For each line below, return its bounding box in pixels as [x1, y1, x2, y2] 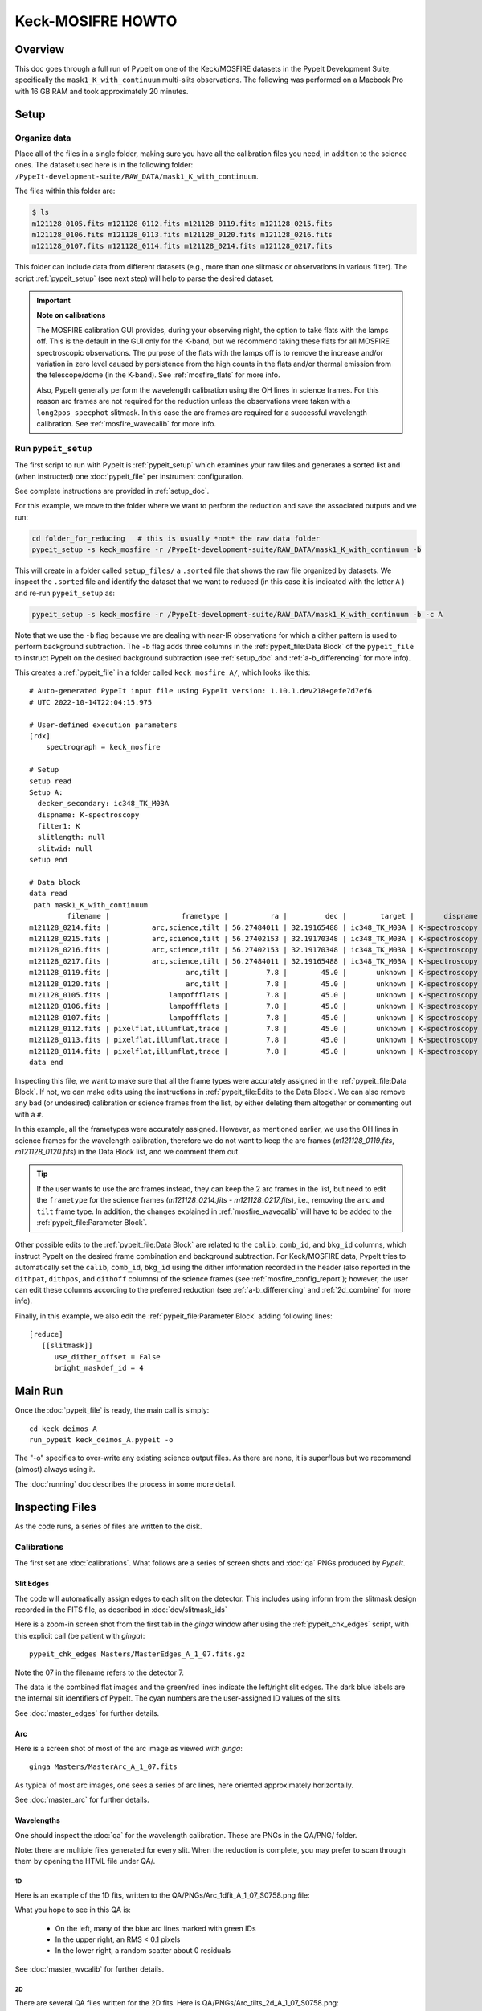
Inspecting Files [14, 1500, 96, 1514]
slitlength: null [37, 833, 106, 842]
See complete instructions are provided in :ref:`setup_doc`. [14, 486, 210, 496]
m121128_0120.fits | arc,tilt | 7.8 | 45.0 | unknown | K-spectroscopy [29, 979, 478, 989]
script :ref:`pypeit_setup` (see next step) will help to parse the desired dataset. [14, 273, 275, 283]
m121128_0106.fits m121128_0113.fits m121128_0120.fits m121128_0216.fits [31, 230, 333, 239]
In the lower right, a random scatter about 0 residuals [55, 1946, 231, 1955]
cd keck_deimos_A [29, 1424, 97, 1433]
